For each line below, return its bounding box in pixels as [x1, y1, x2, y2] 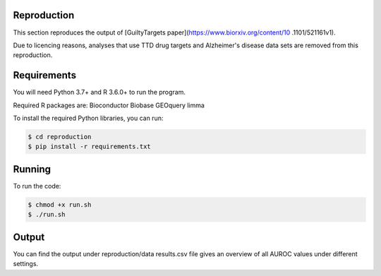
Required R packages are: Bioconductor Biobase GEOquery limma [13, 101, 205, 109]
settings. [13, 260, 39, 268]
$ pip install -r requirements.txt [28, 143, 151, 151]
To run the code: [13, 181, 61, 190]
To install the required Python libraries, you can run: [13, 114, 164, 122]
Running [13, 163, 52, 175]
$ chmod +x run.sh [28, 200, 92, 208]
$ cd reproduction [28, 133, 92, 140]
